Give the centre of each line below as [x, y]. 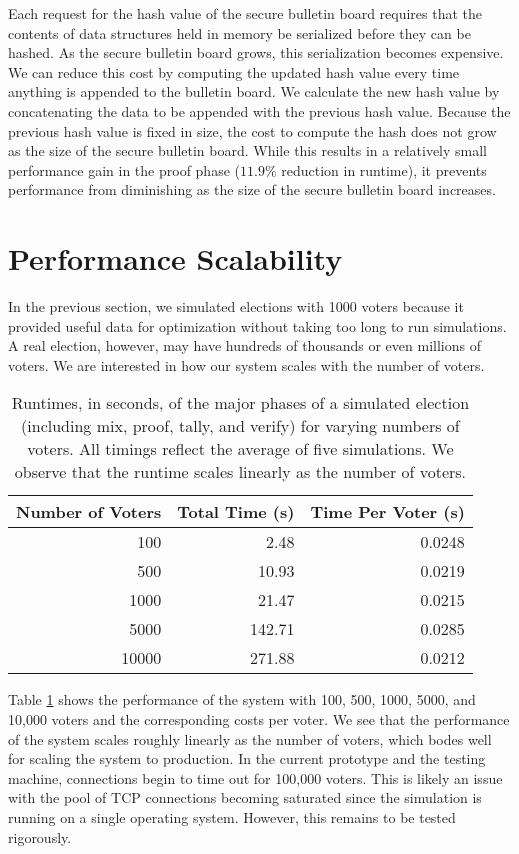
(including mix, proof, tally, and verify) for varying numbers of [240, 426]
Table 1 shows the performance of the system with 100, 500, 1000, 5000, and [242, 699]
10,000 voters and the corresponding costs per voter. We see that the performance [259, 719]
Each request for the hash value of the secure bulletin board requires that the [245, 13]
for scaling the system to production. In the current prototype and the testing [247, 758]
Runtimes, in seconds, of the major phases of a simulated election [240, 403]
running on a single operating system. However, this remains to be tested [232, 817]
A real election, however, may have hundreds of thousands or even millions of [244, 345]
